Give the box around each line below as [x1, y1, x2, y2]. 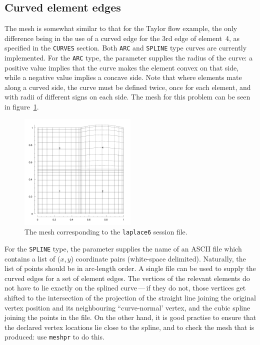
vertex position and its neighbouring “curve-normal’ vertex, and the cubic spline [4, 302, 250, 312]
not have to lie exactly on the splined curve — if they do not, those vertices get [4, 282, 246, 293]
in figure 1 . [4, 101, 39, 112]
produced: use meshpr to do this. [4, 331, 104, 342]
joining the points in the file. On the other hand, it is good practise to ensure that [4, 312, 256, 322]
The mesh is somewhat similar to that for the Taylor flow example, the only [4, 23, 237, 33]
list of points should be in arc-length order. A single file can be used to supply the [4, 263, 256, 273]
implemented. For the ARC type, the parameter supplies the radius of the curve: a [4, 52, 253, 63]
